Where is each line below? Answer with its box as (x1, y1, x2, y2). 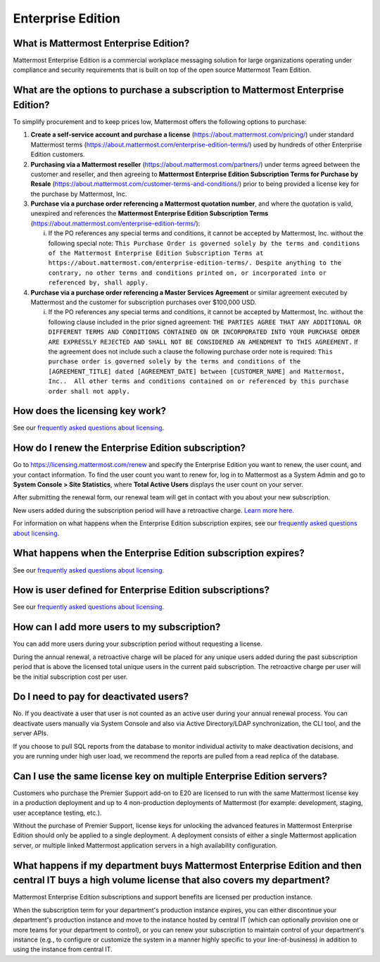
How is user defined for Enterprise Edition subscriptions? (13, 585, 270, 596)
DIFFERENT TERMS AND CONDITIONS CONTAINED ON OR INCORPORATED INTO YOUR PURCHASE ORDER (48, 328, 360, 336)
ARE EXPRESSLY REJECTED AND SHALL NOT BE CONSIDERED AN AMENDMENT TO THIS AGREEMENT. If (48, 337, 359, 346)
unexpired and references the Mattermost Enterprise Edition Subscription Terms (30, 209, 269, 218)
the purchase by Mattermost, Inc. (30, 189, 127, 198)
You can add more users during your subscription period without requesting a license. (13, 639, 263, 648)
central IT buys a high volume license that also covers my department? (13, 874, 331, 887)
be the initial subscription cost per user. (13, 673, 128, 681)
